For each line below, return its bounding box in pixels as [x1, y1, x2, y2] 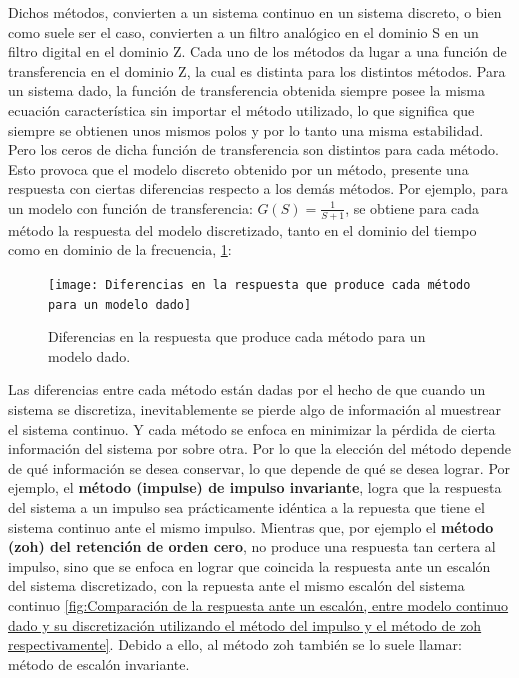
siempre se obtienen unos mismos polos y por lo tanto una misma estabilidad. [8, 119, 484, 140]
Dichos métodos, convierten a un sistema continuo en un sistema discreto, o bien [8, 2, 502, 22]
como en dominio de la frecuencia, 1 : [8, 239, 232, 260]
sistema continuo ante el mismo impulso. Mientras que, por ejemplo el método [8, 516, 494, 537]
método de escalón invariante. [8, 653, 190, 674]
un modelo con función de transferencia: [8, 197, 253, 218]
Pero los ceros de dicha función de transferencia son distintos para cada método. [8, 139, 499, 160]
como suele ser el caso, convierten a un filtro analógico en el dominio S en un [8, 21, 479, 42]
